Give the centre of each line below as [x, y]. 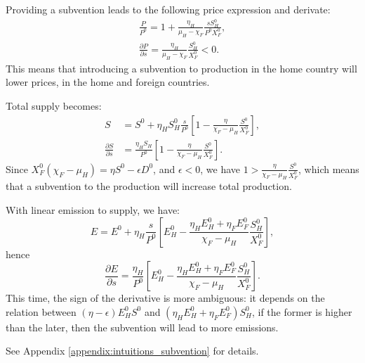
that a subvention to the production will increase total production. [149, 186]
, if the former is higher [302, 311]
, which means [329, 168]
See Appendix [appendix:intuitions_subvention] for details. [132, 351]
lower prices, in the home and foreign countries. [108, 82]
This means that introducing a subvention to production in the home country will [181, 68]
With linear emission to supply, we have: [93, 210]
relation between [41, 311]
